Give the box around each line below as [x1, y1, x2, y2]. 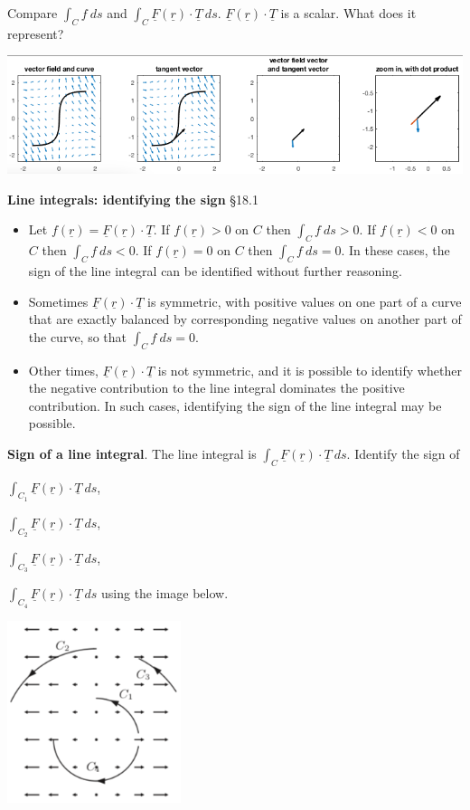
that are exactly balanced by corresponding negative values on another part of [28, 310, 462, 329]
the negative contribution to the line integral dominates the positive [28, 378, 405, 397]
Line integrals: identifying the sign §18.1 [7, 189, 258, 208]
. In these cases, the [341, 241, 450, 260]
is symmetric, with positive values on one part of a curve [147, 291, 462, 310]
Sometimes [28, 291, 89, 310]
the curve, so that [28, 327, 127, 346]
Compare [7, 4, 58, 22]
